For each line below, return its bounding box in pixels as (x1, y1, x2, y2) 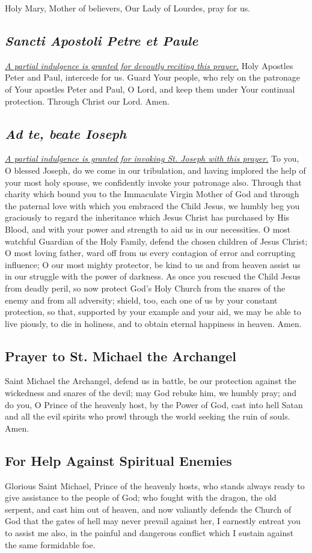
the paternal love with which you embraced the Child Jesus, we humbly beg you (5, 199, 300, 212)
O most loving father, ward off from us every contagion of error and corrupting (5, 246, 296, 259)
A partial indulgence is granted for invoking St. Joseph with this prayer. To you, (5, 152, 299, 165)
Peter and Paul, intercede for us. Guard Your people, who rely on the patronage (5, 71, 300, 84)
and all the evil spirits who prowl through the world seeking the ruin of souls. (5, 410, 290, 423)
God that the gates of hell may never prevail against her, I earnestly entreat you (5, 515, 301, 527)
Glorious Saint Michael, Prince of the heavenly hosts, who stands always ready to (5, 479, 305, 492)
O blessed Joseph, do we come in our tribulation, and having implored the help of (5, 163, 306, 176)
